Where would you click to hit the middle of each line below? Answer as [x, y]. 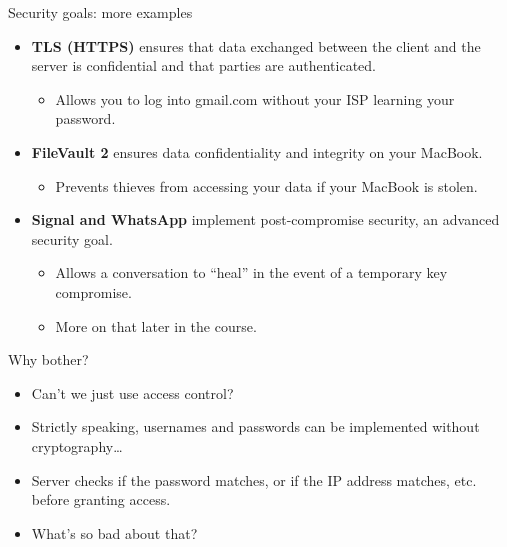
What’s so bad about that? [114, 532]
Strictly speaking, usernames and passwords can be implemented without [255, 426]
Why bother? [48, 359]
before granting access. [101, 499]
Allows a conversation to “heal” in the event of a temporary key [251, 272]
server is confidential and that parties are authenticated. [203, 65]
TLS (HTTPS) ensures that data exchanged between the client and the [256, 45]
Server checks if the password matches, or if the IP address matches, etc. [254, 479]
